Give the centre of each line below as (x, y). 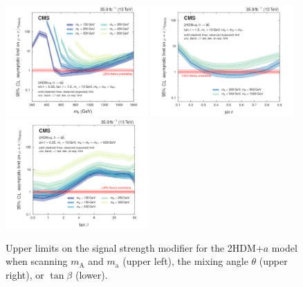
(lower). (91, 275)
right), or (25, 275)
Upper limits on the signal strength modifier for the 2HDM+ (135, 247)
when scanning (37, 261)
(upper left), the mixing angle (185, 261)
